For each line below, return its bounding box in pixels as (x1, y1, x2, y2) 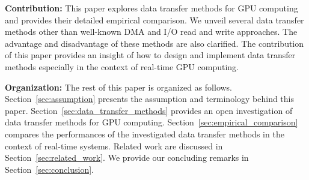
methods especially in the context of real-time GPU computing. (5, 60, 239, 73)
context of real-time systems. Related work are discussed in (5, 139, 223, 152)
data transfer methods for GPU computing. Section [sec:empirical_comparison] (5, 116, 298, 128)
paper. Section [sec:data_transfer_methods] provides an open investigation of (5, 104, 293, 116)
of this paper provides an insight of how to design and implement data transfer (5, 49, 296, 61)
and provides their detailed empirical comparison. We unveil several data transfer (5, 13, 304, 26)
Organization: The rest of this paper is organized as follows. (5, 80, 233, 93)
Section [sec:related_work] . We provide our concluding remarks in (5, 151, 249, 164)
